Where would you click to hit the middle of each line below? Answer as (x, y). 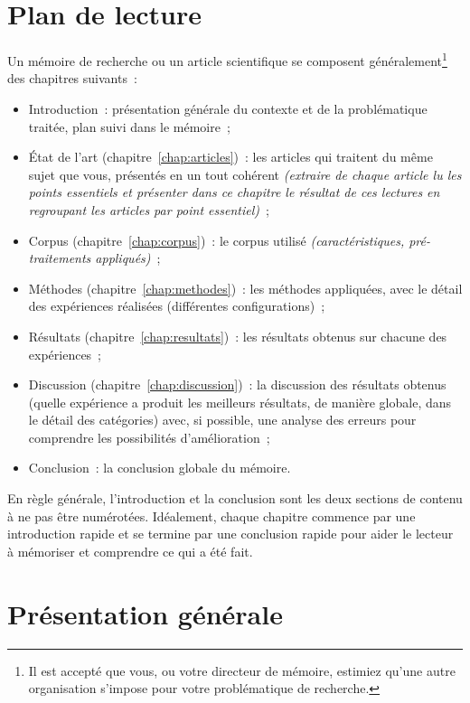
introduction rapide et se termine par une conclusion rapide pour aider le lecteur (230, 534)
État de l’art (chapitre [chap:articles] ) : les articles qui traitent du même (230, 157)
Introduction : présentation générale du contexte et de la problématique (228, 108)
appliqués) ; (128, 258)
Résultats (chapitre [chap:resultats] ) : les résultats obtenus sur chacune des (238, 336)
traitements (60, 258)
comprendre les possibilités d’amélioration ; (149, 437)
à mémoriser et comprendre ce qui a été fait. (130, 551)
